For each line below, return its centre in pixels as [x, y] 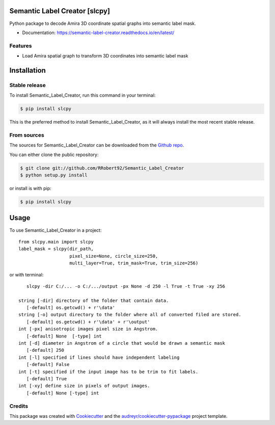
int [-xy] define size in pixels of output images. [84, 386]
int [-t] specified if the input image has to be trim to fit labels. [108, 372]
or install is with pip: [30, 189]
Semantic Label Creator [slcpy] [60, 11]
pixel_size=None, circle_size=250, [114, 256]
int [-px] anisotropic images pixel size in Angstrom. [88, 329]
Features [21, 46]
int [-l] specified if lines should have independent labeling [99, 357]
